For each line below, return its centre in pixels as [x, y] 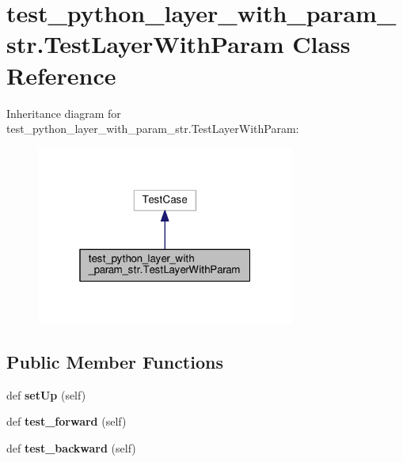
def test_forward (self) [67, 421]
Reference [61, 75]
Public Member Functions [115, 361]
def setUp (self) [46, 394]
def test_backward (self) [71, 447]
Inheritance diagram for [64, 113]
